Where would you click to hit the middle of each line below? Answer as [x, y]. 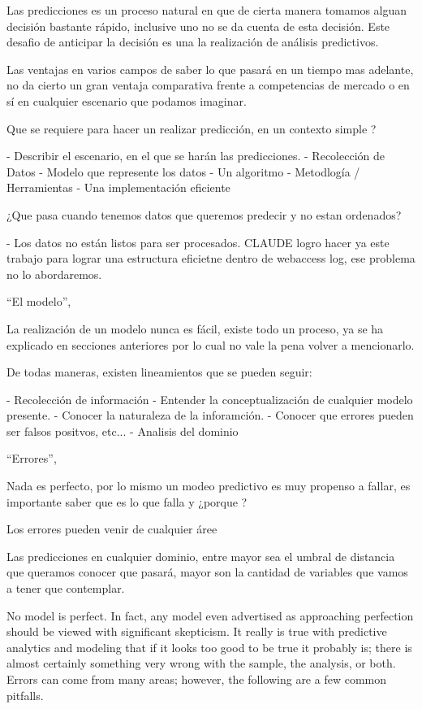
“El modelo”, [39, 301]
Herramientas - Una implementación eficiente [118, 187]
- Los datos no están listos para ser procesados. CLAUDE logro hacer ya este [198, 242]
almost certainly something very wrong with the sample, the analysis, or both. [201, 663]
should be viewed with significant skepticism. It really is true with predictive [197, 631]
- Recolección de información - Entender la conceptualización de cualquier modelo [210, 399]
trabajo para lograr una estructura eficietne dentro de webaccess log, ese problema [211, 258]
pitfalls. [25, 695]
